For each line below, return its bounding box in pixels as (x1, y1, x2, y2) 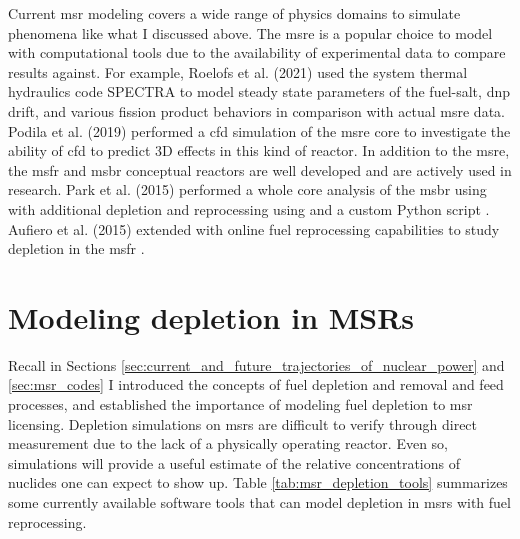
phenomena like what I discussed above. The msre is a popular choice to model (8, 22, 493, 43)
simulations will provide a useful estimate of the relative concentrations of (8, 452, 460, 473)
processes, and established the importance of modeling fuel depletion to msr (8, 394, 473, 415)
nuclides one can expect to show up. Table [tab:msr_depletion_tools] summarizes (8, 472, 508, 493)
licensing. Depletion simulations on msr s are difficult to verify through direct (8, 413, 478, 434)
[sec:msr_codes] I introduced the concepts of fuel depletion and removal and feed (8, 374, 504, 395)
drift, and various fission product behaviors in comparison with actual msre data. (8, 100, 505, 121)
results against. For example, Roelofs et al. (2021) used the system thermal (8, 61, 468, 82)
